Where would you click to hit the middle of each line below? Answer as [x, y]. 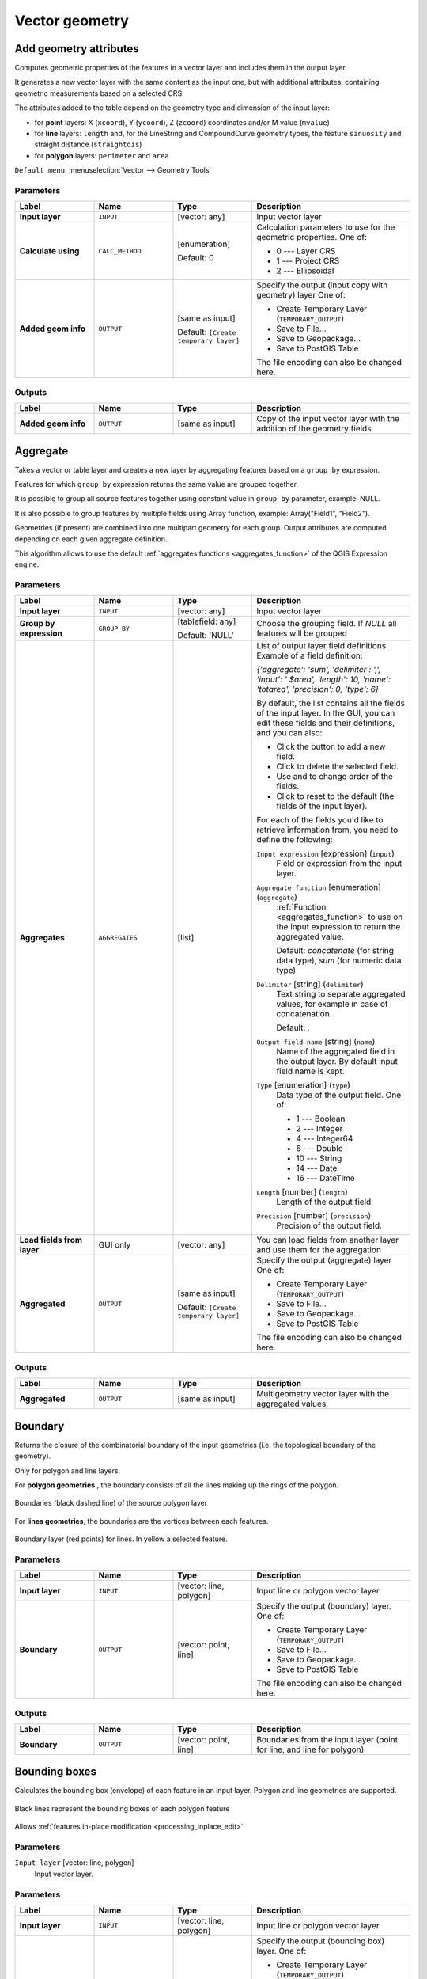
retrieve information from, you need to [327, 830]
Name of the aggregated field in [336, 1051]
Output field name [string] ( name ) [316, 1042]
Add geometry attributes [77, 49]
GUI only [115, 1245]
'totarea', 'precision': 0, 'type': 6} [318, 689]
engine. [27, 564]
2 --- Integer [319, 1129]
